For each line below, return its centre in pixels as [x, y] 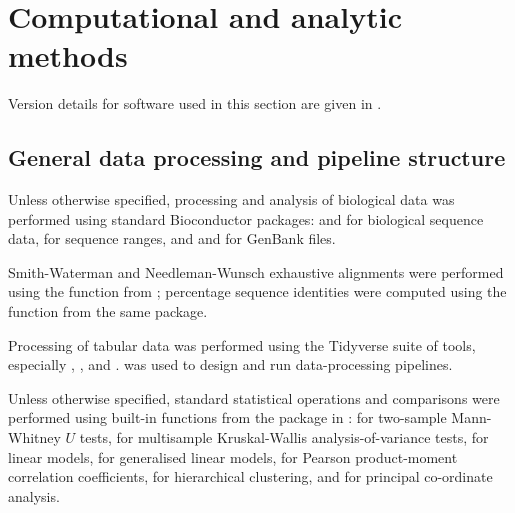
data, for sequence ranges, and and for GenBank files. [172, 238]
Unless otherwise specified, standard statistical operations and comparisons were [254, 397]
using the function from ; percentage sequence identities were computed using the [257, 291]
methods [68, 55]
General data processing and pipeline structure [257, 157]
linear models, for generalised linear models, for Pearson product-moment [233, 456]
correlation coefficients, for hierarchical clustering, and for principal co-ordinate [250, 476]
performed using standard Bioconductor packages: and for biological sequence [246, 218]
